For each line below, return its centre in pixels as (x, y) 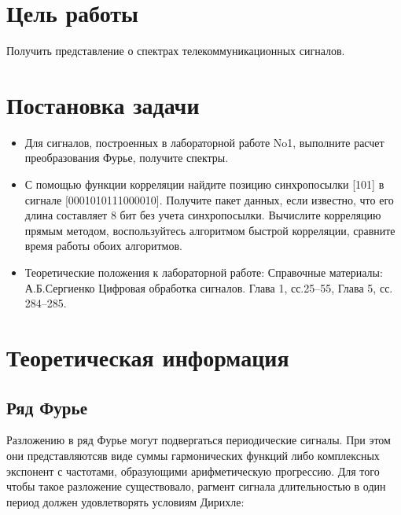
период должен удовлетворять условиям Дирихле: (125, 501)
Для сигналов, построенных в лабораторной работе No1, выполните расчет (204, 142)
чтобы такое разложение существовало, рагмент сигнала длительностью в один (196, 486)
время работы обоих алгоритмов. (103, 246)
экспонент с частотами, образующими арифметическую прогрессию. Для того (193, 471)
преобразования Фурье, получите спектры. (127, 158)
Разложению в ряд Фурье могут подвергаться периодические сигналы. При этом (199, 440)
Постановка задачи (103, 104)
